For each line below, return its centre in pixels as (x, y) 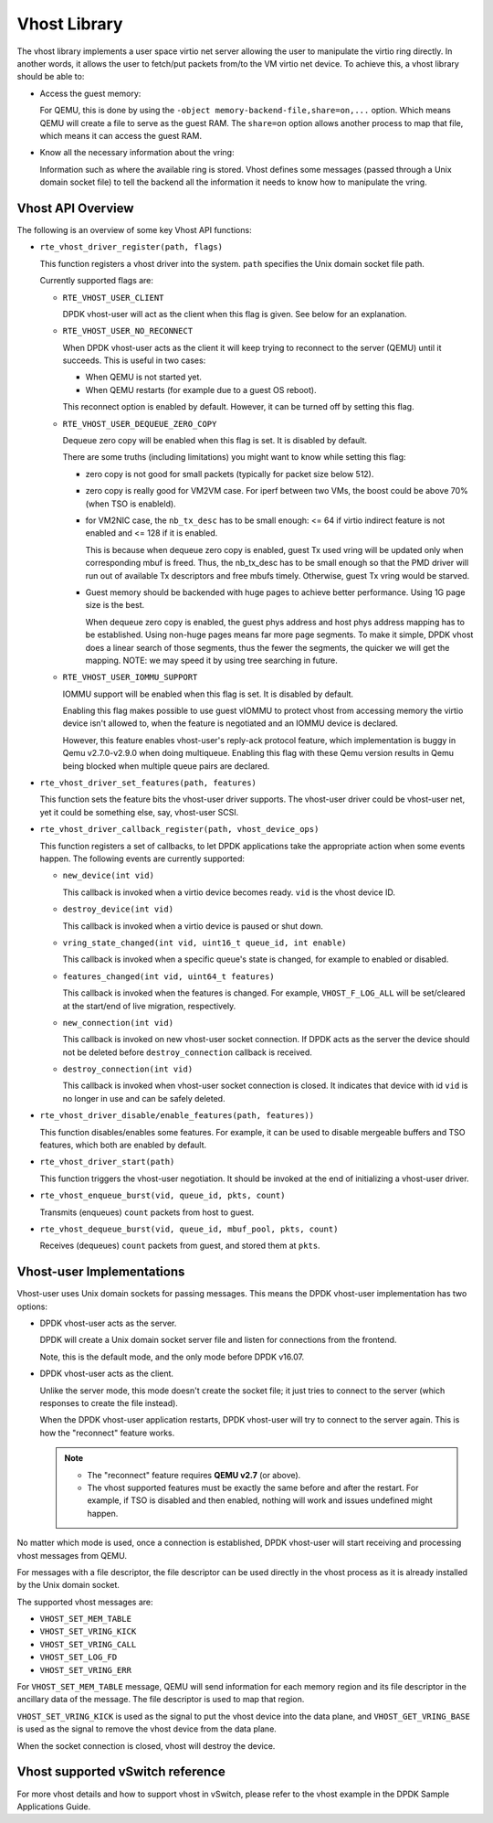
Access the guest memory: (90, 93)
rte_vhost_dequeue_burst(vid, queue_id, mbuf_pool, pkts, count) (189, 1229)
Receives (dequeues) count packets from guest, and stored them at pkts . (180, 1246)
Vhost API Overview (75, 208)
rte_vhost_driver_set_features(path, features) (148, 783)
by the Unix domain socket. (68, 1585)
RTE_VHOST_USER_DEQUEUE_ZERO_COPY (140, 424)
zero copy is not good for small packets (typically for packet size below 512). (230, 474)
